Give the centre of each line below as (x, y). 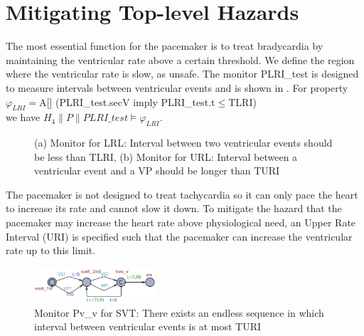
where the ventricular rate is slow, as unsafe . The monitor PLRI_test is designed (182, 74)
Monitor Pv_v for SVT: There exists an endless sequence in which (179, 312)
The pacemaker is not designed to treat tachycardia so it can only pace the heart (182, 194)
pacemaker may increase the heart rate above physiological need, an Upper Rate (181, 222)
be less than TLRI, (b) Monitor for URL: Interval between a (166, 156)
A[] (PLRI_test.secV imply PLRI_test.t (127, 101)
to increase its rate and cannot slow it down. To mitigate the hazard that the (174, 208)
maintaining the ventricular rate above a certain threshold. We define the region (180, 59)
